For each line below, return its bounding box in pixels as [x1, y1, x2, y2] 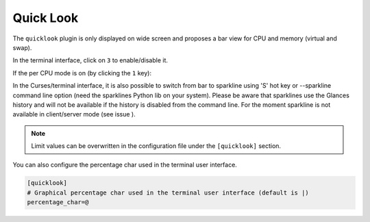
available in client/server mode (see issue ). [12, 110, 136, 119]
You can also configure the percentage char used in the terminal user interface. [12, 161, 238, 169]
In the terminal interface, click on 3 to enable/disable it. [12, 56, 168, 64]
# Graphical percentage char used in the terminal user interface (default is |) [27, 188, 310, 197]
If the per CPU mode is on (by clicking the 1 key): [12, 69, 152, 77]
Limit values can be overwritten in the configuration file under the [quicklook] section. [31, 142, 281, 150]
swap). [12, 43, 32, 51]
